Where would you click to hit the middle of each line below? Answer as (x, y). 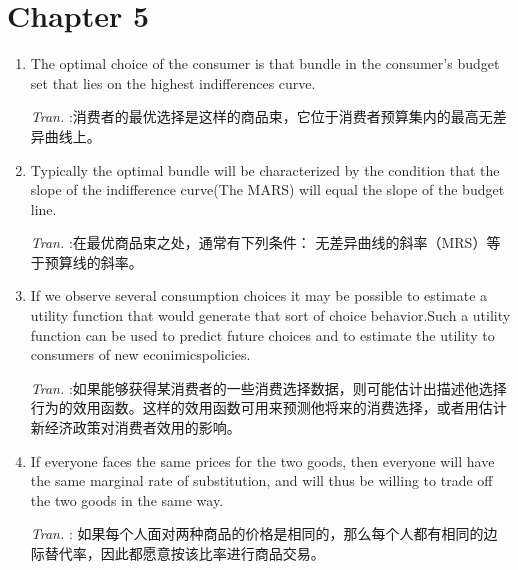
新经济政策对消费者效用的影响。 (135, 427)
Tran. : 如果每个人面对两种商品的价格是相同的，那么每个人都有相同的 (257, 533)
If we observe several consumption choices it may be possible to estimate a (259, 295)
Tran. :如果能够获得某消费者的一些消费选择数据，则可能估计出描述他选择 (268, 387)
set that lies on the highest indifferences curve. (173, 82)
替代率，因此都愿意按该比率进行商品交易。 (184, 553)
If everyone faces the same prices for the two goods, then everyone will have (262, 460)
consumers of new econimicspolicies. (140, 354)
